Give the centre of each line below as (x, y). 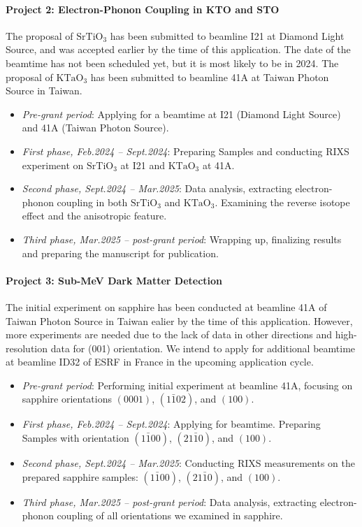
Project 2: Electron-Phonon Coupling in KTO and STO (143, 9)
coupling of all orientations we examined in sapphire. (170, 515)
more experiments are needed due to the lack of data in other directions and (169, 334)
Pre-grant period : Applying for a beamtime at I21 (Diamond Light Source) (181, 114)
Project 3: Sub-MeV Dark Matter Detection (114, 280)
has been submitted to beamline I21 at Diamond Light (227, 35)
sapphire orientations (67, 399)
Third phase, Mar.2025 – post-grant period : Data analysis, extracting (169, 501)
